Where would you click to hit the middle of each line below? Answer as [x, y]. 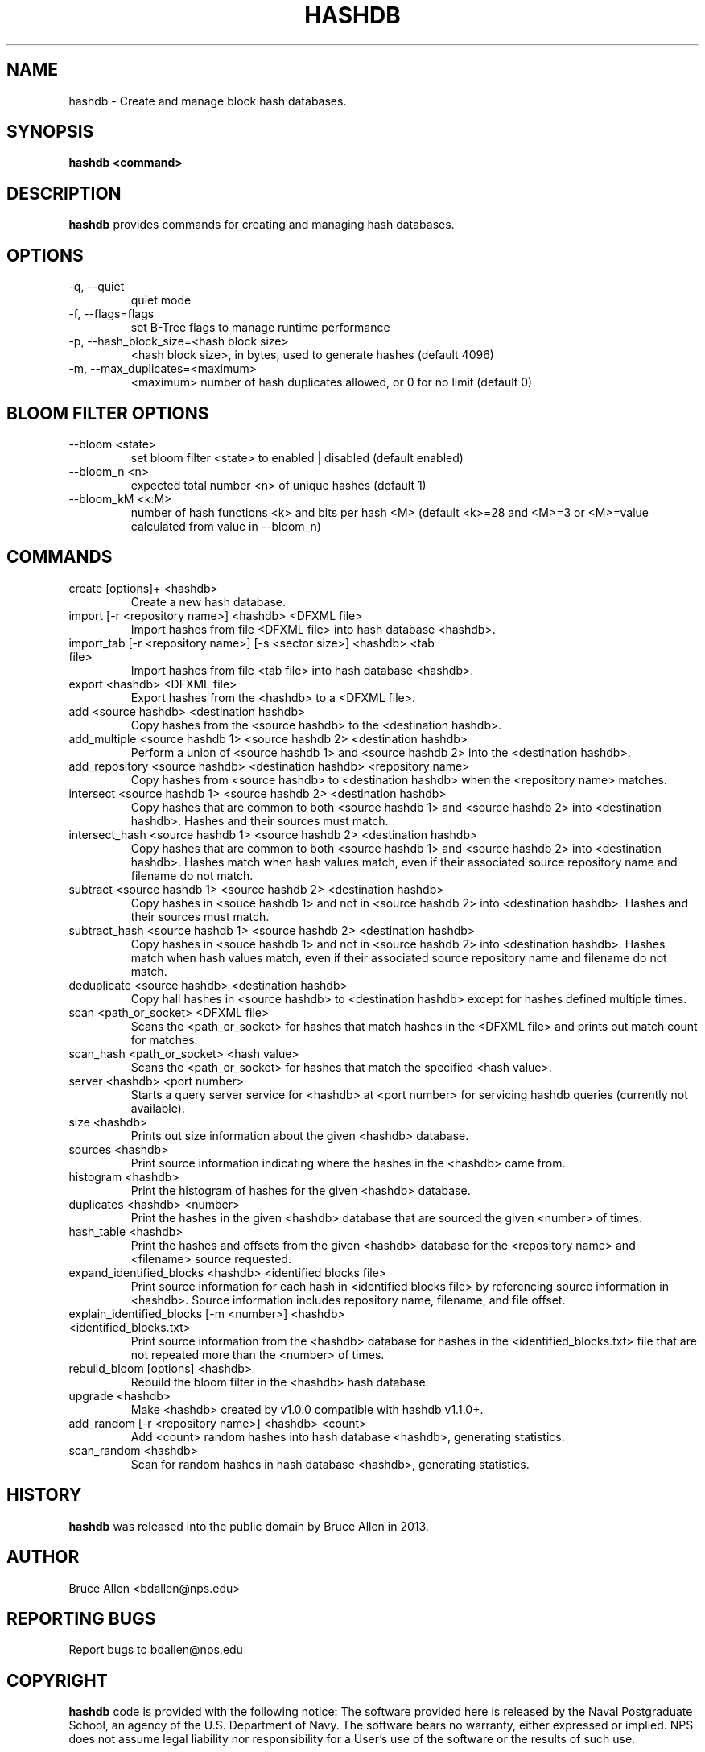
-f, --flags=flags [111, 314]
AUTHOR [43, 1557]
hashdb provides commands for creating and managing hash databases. [262, 225]
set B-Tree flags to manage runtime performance [260, 328]
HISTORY [44, 1495]
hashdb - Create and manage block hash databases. [208, 101]
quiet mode [161, 300]
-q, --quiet [97, 287]
